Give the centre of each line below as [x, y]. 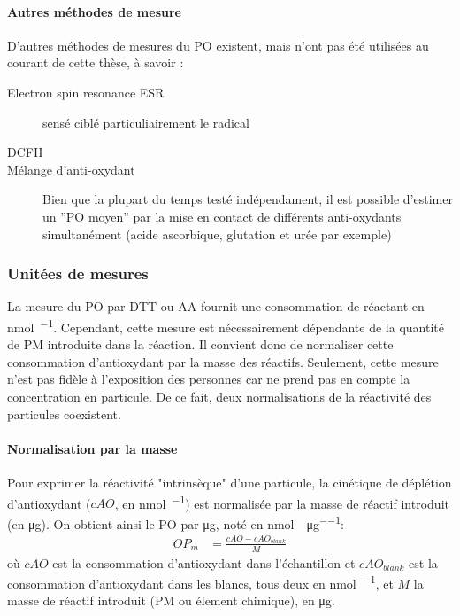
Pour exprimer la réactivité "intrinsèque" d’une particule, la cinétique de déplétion [230, 482]
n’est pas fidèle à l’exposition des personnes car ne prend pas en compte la [209, 379]
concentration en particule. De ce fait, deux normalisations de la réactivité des [219, 396]
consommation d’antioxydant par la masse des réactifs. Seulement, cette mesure [223, 361]
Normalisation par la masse [92, 448]
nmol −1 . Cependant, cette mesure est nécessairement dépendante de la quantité [226, 325]
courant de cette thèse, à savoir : [96, 62]
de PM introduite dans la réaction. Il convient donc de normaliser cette [200, 344]
